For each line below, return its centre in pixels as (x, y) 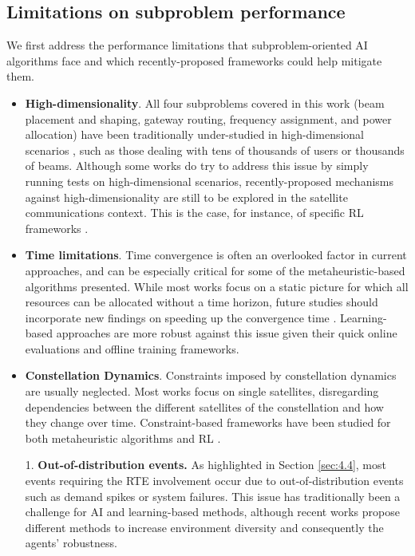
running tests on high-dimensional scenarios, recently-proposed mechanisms (209, 181)
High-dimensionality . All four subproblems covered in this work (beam (205, 103)
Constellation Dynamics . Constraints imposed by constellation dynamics (211, 375)
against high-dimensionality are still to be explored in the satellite (186, 197)
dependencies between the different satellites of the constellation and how (204, 406)
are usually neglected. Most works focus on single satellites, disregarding (202, 391)
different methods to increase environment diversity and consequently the (204, 527)
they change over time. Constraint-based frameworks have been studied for (208, 422)
